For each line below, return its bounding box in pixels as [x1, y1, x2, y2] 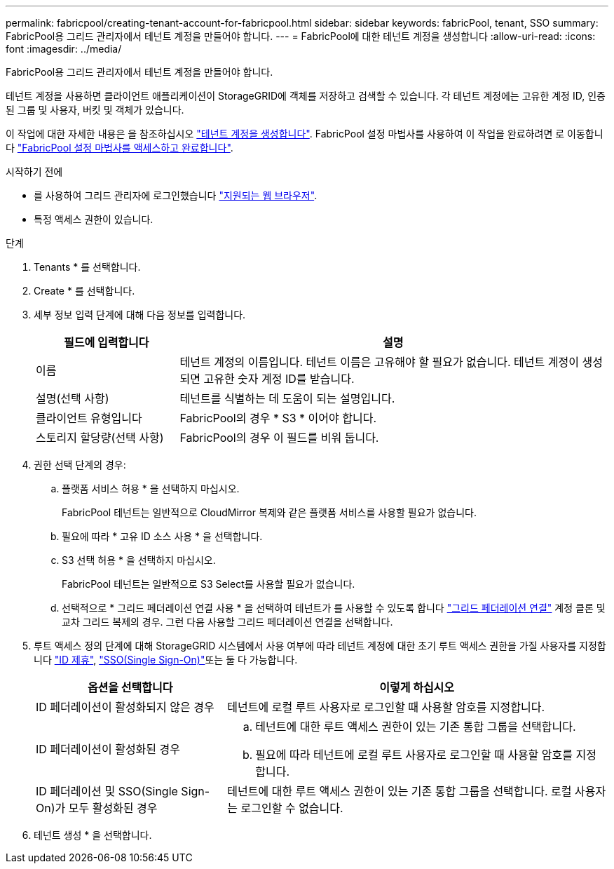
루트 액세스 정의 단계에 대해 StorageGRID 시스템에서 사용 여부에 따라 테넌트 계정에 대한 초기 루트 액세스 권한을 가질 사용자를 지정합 [34, 640, 606, 652]
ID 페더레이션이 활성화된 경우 [36, 742, 180, 756]
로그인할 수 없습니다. [240, 801, 343, 815]
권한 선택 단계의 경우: [34, 459, 126, 471]
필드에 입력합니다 [63, 335, 149, 349]
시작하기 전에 [6, 166, 63, 177]
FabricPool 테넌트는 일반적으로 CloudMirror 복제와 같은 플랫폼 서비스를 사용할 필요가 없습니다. [62, 506, 477, 518]
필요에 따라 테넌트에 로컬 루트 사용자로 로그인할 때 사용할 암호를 [255, 748, 573, 762]
